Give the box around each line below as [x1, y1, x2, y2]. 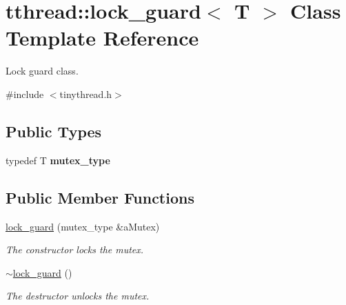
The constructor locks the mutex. [6, 242, 144, 257]
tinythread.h [59, 86, 112, 101]
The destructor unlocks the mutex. [6, 288, 150, 303]
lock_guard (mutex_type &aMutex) [6, 219, 160, 233]
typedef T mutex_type [6, 152, 110, 167]
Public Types [6, 120, 102, 141]
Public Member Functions [6, 186, 194, 208]
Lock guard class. [6, 63, 79, 78]
